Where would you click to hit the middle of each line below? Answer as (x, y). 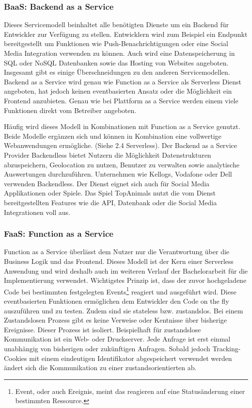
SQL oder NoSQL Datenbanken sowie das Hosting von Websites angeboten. (116, 62)
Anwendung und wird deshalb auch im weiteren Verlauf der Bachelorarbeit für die (126, 270)
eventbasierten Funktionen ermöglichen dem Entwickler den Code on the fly (117, 301)
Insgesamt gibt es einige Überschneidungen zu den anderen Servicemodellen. (117, 72)
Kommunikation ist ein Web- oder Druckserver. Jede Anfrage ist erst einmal (117, 339)
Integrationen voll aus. (37, 212)
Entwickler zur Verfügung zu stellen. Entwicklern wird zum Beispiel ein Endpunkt (126, 34)
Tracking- (227, 348)
